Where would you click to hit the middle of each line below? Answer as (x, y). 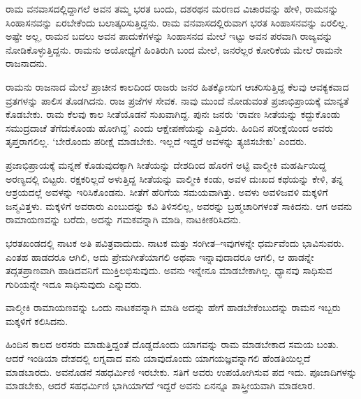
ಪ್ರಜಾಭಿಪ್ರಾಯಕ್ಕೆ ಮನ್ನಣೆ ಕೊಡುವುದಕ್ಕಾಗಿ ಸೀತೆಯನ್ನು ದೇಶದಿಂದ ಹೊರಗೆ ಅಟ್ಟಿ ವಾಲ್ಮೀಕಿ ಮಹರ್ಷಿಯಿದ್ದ (166, 164)
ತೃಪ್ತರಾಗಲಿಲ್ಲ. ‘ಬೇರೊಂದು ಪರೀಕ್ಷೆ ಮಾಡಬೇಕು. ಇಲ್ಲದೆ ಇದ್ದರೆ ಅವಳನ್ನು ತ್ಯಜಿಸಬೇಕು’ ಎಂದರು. (156, 141)
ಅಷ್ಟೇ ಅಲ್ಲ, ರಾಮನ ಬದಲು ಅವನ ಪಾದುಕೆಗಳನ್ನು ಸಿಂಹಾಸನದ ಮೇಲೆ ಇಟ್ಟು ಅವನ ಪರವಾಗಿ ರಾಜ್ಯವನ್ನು (169, 36)
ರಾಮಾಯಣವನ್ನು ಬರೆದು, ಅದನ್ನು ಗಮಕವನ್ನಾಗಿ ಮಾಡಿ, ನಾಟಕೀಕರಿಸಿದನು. (124, 219)
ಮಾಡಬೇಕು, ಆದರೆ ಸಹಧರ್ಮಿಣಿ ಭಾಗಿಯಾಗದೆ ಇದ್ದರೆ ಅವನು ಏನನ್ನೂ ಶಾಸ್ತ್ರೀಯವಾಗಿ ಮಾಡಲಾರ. (161, 385)
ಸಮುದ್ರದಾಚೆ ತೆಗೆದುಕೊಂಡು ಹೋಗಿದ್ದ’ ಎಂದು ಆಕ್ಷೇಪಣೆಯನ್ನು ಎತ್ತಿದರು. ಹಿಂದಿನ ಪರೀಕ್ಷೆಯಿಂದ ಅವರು (169, 127)
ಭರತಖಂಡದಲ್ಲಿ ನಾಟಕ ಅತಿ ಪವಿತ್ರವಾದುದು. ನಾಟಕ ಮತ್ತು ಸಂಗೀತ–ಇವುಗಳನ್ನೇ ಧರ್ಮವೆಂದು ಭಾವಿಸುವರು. (175, 242)
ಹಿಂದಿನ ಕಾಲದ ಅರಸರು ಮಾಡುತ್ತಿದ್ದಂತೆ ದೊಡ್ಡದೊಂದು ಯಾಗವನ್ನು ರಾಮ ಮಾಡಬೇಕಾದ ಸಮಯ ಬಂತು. (172, 344)
